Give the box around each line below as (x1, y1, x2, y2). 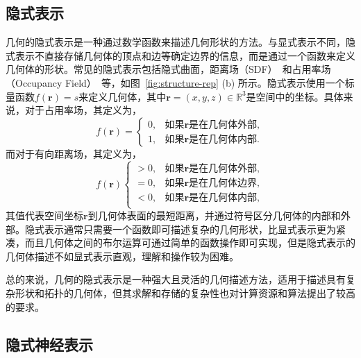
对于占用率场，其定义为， (24, 103, 142, 117)
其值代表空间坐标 (6, 207, 83, 222)
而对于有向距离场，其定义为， (6, 146, 142, 160)
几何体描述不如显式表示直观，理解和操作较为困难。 (6, 248, 239, 263)
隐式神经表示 (6, 333, 93, 355)
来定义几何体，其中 (78, 89, 167, 103)
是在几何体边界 (189, 178, 258, 188)
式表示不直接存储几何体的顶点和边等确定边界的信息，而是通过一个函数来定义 (6, 48, 355, 62)
